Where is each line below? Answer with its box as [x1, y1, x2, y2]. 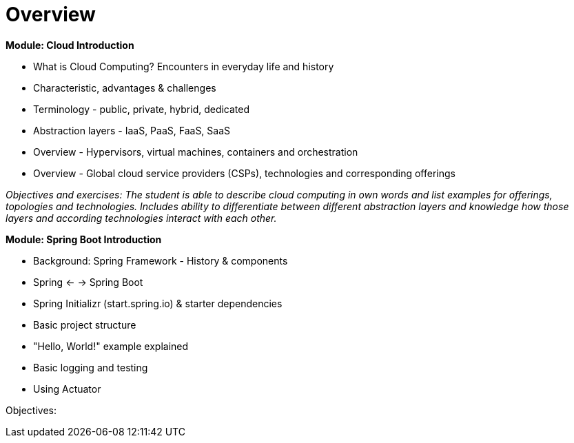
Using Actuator [33, 382, 101, 395]
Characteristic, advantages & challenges [33, 81, 216, 94]
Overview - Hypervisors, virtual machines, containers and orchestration [33, 145, 358, 158]
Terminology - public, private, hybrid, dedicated [33, 103, 250, 115]
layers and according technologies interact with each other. [6, 212, 277, 224]
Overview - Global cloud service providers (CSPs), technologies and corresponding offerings [33, 167, 455, 179]
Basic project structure [33, 318, 136, 331]
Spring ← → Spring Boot [33, 276, 143, 288]
